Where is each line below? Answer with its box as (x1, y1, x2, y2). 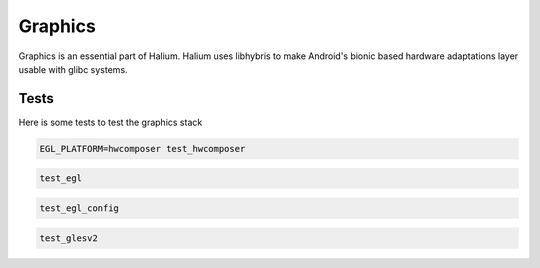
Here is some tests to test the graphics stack (18, 116, 203, 128)
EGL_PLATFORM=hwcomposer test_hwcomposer (39, 143, 246, 154)
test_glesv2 (39, 232, 99, 244)
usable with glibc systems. (18, 63, 129, 75)
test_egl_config (39, 202, 120, 214)
